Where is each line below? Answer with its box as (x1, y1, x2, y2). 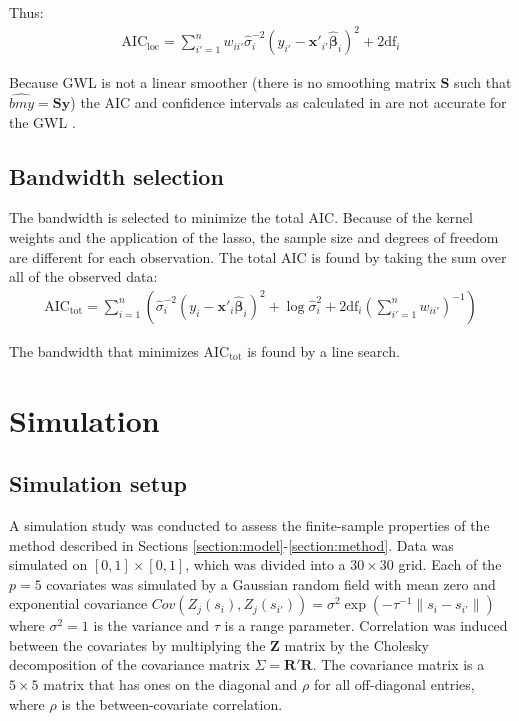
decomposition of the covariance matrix (9, 654, 250, 675)
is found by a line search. (247, 340, 400, 361)
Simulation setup (9, 468, 187, 499)
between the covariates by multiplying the (9, 634, 266, 655)
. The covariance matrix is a (312, 654, 485, 675)
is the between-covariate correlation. (61, 693, 283, 714)
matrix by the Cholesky (284, 634, 429, 655)
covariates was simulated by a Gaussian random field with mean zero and (46, 573, 496, 594)
